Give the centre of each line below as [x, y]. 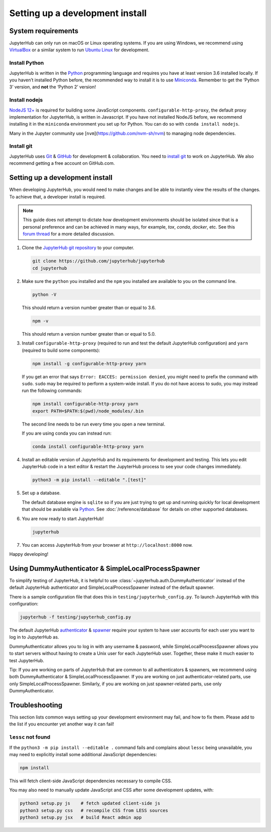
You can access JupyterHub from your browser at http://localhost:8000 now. [107, 545]
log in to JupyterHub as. [34, 637]
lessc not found [30, 737]
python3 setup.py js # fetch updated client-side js [90, 803]
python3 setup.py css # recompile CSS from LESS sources [94, 810]
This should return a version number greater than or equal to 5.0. [89, 334]
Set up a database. [41, 493]
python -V [44, 294]
